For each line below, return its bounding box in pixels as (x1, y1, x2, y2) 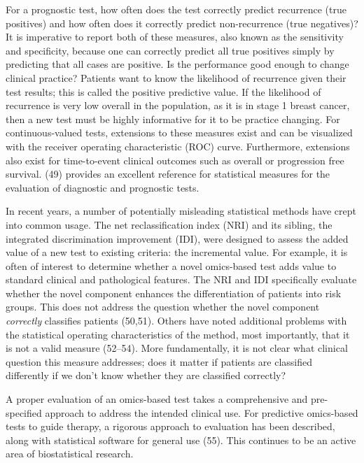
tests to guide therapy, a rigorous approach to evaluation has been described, (6, 419, 335, 434)
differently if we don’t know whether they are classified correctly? (6, 368, 286, 383)
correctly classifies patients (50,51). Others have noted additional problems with (6, 313, 347, 328)
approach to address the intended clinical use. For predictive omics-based (45, 405, 358, 420)
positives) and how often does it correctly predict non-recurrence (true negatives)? (6, 15, 358, 30)
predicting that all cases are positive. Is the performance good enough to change (6, 57, 349, 71)
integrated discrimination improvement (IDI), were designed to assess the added (6, 231, 349, 245)
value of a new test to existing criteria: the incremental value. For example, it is (6, 245, 348, 259)
